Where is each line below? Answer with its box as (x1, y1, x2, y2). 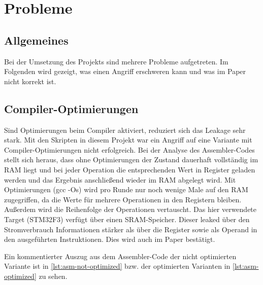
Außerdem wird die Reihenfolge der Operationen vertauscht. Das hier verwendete (4, 204, 257, 215)
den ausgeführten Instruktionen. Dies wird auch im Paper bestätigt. (4, 234, 215, 244)
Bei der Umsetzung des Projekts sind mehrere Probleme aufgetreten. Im (4, 56, 228, 66)
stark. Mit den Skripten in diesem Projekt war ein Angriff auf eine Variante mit (4, 134, 252, 145)
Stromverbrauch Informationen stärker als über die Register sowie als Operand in (4, 224, 257, 234)
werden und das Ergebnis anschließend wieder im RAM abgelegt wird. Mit (4, 174, 236, 185)
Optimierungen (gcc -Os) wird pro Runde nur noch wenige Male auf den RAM (4, 184, 248, 195)
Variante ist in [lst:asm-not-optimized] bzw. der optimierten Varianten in (4, 261, 231, 271)
